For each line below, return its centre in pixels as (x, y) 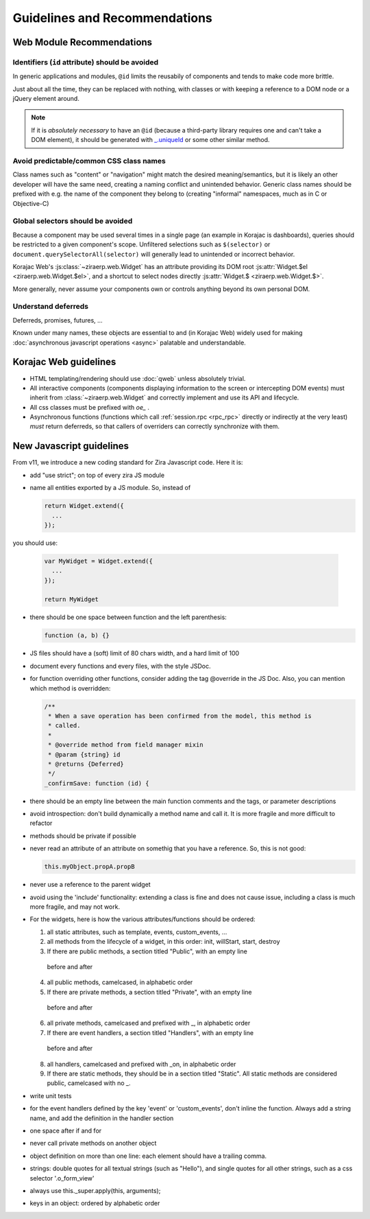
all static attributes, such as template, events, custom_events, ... (137, 932)
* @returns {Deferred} (86, 764)
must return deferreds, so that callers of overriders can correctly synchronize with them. (155, 426)
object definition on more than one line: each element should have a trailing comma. (148, 1156)
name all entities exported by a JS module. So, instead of (110, 488)
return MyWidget (72, 600)
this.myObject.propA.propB (89, 867)
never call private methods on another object (93, 1143)
